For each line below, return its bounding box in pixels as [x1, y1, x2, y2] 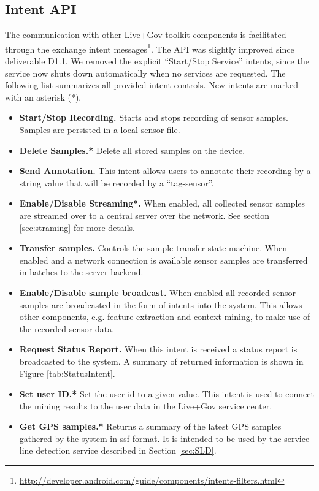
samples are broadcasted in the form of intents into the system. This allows [19, 298, 302, 311]
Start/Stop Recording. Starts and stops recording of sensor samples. [19, 111, 288, 124]
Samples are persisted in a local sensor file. [19, 123, 180, 136]
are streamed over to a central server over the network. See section [19, 208, 270, 221]
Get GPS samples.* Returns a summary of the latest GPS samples [19, 420, 282, 433]
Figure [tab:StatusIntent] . [19, 367, 115, 379]
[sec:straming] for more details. [19, 221, 135, 234]
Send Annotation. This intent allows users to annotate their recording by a [19, 164, 311, 177]
